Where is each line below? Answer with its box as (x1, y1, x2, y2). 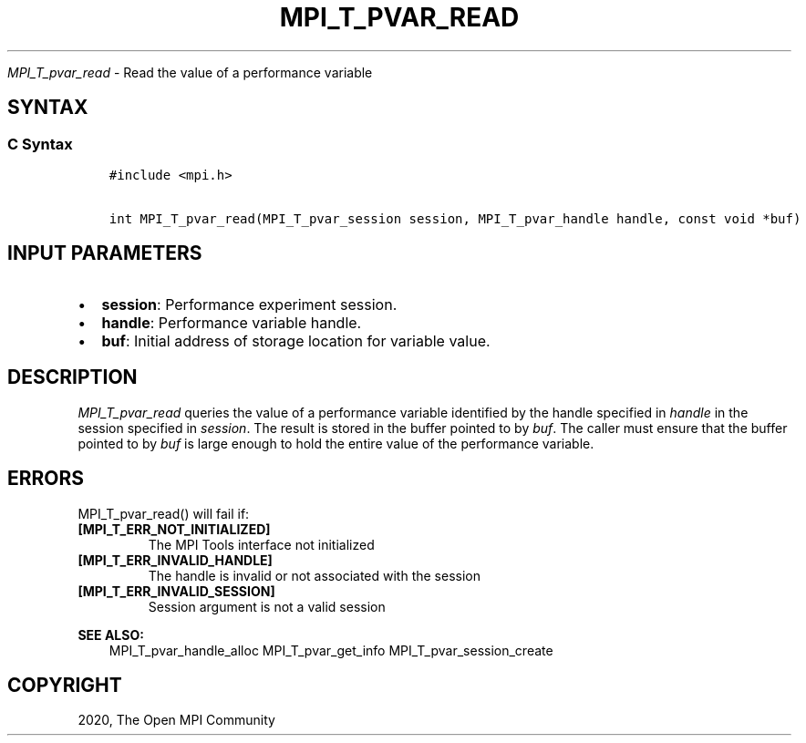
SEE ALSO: (77, 626, 144, 643)
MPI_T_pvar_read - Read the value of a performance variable (7, 64, 373, 80)
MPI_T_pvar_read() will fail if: (77, 505, 250, 521)
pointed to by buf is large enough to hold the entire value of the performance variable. (77, 435, 594, 451)
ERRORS (7, 467, 85, 490)
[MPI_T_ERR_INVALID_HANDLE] (77, 552, 273, 568)
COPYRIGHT (7, 673, 122, 697)
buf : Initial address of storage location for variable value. (101, 331, 491, 350)
